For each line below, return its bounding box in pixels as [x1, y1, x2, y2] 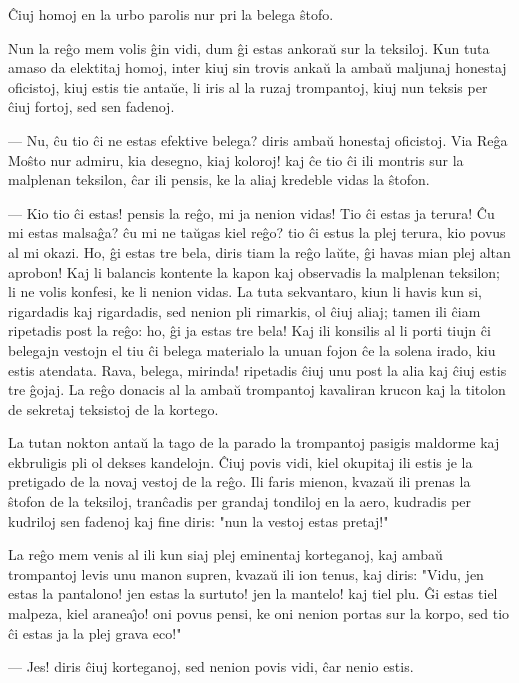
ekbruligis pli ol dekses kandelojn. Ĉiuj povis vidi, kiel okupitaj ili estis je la [8, 451, 473, 472]
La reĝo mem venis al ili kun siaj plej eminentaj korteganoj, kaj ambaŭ [8, 544, 443, 565]
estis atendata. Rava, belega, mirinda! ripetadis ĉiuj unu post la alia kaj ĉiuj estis [8, 359, 507, 380]
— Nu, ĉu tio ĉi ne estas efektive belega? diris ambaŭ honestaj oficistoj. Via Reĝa [8, 129, 508, 150]
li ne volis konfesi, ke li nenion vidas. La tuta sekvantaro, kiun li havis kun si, [8, 281, 482, 302]
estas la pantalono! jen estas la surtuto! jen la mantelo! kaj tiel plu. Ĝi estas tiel [8, 583, 498, 604]
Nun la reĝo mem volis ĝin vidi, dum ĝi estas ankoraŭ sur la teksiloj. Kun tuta [8, 37, 490, 58]
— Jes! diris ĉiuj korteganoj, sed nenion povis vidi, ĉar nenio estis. [8, 656, 414, 677]
